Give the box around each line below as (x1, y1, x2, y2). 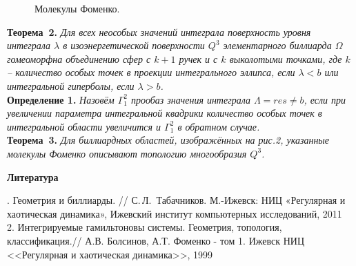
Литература (7, 169, 59, 184)
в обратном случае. (177, 119, 260, 133)
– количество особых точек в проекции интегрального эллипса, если (7, 65, 295, 79)
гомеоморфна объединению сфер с (7, 51, 151, 66)
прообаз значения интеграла (131, 92, 250, 106)
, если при (304, 92, 346, 106)
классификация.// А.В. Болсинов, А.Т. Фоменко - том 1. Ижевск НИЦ (7, 233, 305, 247)
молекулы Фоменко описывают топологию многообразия (7, 146, 247, 160)
